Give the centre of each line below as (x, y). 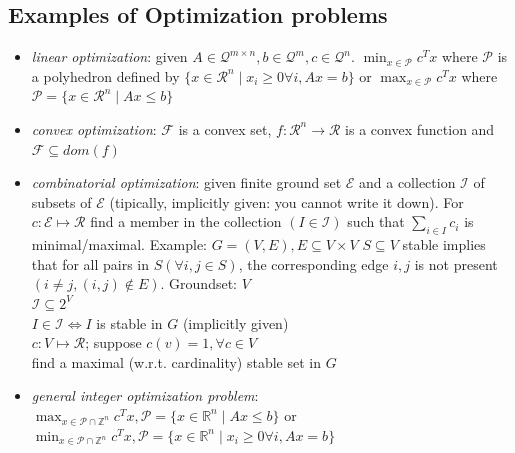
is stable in (129, 322)
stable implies (444, 244)
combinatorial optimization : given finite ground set (186, 182)
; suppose (113, 342)
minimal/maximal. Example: (119, 244)
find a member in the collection (186, 221)
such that (376, 221)
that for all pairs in (90, 263)
